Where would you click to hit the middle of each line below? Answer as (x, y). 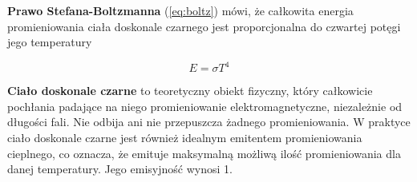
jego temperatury (50, 42)
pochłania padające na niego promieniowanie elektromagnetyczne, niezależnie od (205, 106)
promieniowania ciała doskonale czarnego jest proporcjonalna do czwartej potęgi (204, 26)
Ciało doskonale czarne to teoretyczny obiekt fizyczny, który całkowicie (190, 91)
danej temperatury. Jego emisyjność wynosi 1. (120, 169)
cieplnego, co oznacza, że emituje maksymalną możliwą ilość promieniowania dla (204, 153)
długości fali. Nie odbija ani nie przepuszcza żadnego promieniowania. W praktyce (209, 122)
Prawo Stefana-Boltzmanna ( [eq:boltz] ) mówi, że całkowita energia (180, 10)
